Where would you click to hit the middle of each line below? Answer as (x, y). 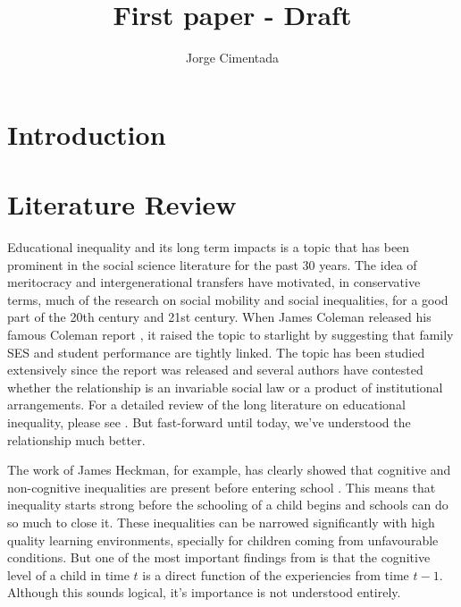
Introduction (87, 134)
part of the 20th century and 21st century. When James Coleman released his (219, 317)
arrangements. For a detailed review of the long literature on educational (206, 405)
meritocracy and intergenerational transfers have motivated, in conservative (214, 282)
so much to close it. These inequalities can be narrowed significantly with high (221, 522)
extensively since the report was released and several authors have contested (215, 370)
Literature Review (122, 204)
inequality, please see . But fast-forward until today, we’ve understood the (209, 422)
